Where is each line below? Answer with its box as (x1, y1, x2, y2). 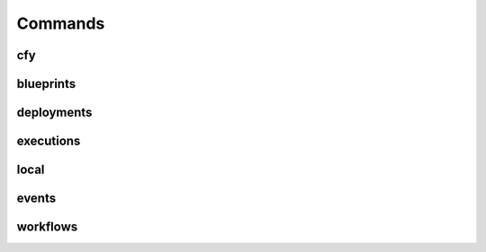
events (16, 191, 57, 206)
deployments (16, 105, 93, 120)
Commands (16, 13, 105, 33)
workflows (16, 220, 78, 235)
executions (16, 134, 81, 149)
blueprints (16, 76, 76, 91)
